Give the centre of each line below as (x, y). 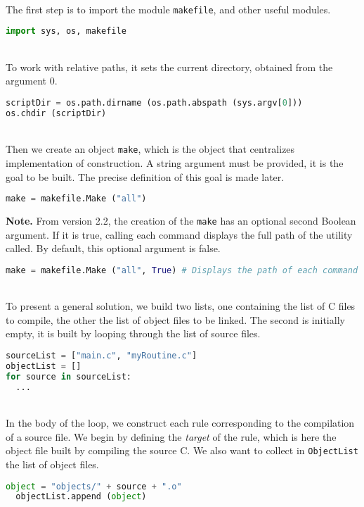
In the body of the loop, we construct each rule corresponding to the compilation (180, 423)
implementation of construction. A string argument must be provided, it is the (175, 162)
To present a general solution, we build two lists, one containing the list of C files (181, 306)
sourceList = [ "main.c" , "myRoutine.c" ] (102, 356)
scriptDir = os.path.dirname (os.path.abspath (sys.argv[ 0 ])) (154, 102)
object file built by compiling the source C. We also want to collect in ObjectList (182, 450)
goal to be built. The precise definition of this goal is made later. (145, 176)
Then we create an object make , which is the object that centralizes (150, 149)
